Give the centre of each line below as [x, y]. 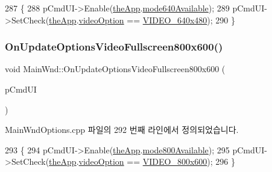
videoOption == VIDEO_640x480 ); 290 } [157, 20]
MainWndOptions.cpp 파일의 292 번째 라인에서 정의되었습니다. [122, 130]
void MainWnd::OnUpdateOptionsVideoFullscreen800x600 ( [115, 69]
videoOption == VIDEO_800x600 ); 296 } [157, 161]
